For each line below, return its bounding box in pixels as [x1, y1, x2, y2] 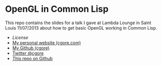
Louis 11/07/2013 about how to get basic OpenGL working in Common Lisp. [5, 25, 158, 31]
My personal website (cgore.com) [12, 39, 81, 45]
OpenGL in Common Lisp [5, 3, 109, 15]
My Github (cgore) [12, 45, 50, 51]
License [12, 34, 29, 40]
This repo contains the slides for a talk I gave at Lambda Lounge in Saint [5, 20, 152, 26]
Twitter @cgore [12, 50, 44, 56]
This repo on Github [12, 55, 53, 61]
